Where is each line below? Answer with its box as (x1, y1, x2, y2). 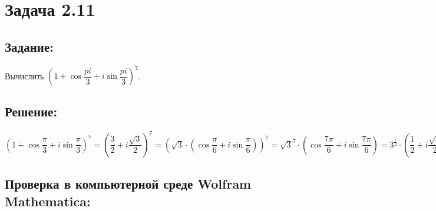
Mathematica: (5, 192, 91, 210)
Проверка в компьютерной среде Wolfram (5, 175, 252, 193)
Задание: (5, 37, 54, 55)
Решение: (5, 102, 58, 120)
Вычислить (5, 69, 44, 82)
